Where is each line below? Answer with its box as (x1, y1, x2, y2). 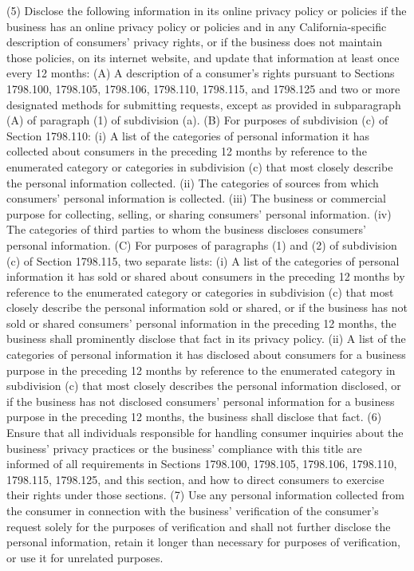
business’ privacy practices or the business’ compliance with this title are (6, 439, 362, 456)
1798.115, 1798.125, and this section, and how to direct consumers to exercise (6, 471, 384, 487)
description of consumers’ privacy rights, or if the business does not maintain (6, 33, 382, 50)
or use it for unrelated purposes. (6, 549, 164, 565)
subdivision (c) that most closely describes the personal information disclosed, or (6, 377, 401, 394)
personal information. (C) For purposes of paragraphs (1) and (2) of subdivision (6, 236, 397, 253)
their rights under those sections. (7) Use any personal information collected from (6, 486, 404, 503)
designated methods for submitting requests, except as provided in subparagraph (6, 96, 401, 112)
